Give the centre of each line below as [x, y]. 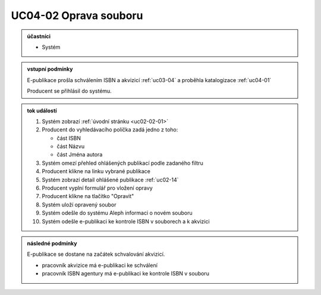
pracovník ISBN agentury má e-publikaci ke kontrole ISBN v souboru [125, 274]
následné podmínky [52, 243]
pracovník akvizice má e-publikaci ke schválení [100, 265]
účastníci [39, 36]
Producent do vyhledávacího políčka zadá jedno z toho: [110, 130]
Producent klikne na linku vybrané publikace [96, 171]
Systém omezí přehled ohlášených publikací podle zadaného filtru [122, 163]
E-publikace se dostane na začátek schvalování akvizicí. [96, 254]
